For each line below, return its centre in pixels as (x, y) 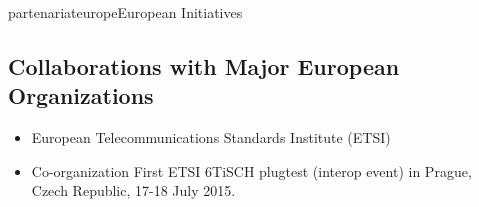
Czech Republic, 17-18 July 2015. (133, 190)
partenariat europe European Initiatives (125, 12)
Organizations (81, 95)
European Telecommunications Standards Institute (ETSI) (211, 137)
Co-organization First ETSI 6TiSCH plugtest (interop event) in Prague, (251, 170)
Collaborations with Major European (204, 65)
